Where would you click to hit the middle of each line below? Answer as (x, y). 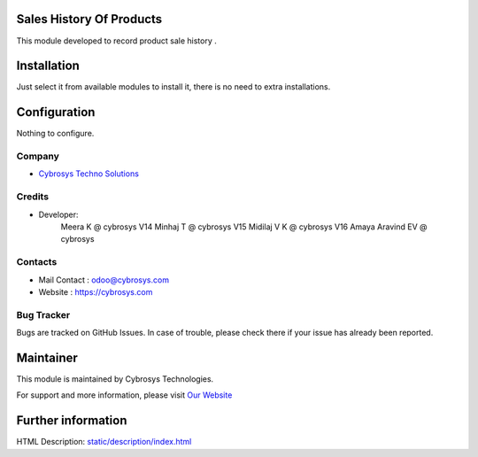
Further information (72, 421)
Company (38, 157)
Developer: (58, 214)
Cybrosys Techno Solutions (89, 174)
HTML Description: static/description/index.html (104, 442)
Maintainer (47, 357)
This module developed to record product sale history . (116, 41)
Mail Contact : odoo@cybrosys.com (104, 280)
